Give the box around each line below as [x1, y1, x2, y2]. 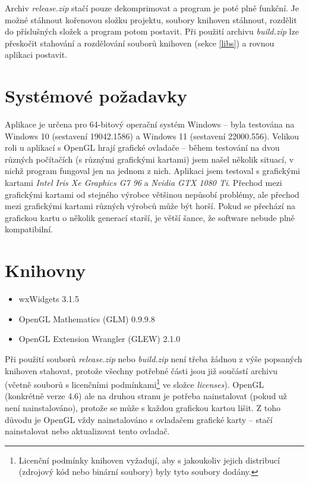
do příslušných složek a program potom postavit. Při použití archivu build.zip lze [5, 25, 299, 38]
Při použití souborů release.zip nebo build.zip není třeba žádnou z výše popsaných [5, 352, 302, 365]
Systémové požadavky [5, 83, 187, 108]
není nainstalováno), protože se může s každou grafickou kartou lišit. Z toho [5, 401, 280, 413]
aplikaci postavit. [5, 48, 68, 61]
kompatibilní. [5, 223, 53, 235]
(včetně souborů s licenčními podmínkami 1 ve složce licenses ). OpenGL [5, 377, 264, 390]
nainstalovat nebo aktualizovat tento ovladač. [5, 425, 170, 437]
